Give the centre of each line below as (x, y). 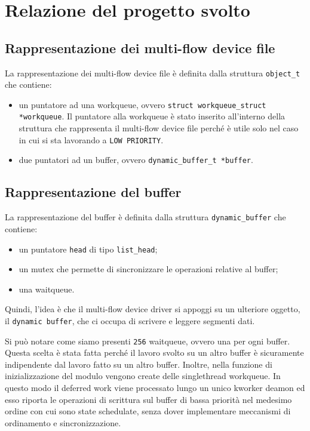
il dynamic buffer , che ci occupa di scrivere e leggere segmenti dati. (130, 320)
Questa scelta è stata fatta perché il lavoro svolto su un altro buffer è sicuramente (154, 353)
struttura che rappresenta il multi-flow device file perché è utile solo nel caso (159, 128)
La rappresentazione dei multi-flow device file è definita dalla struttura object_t (153, 73)
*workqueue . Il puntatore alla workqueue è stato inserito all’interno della (152, 116)
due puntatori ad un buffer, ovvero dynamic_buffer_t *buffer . (136, 160)
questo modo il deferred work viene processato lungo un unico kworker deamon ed (155, 388)
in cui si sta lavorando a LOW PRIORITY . (91, 139)
